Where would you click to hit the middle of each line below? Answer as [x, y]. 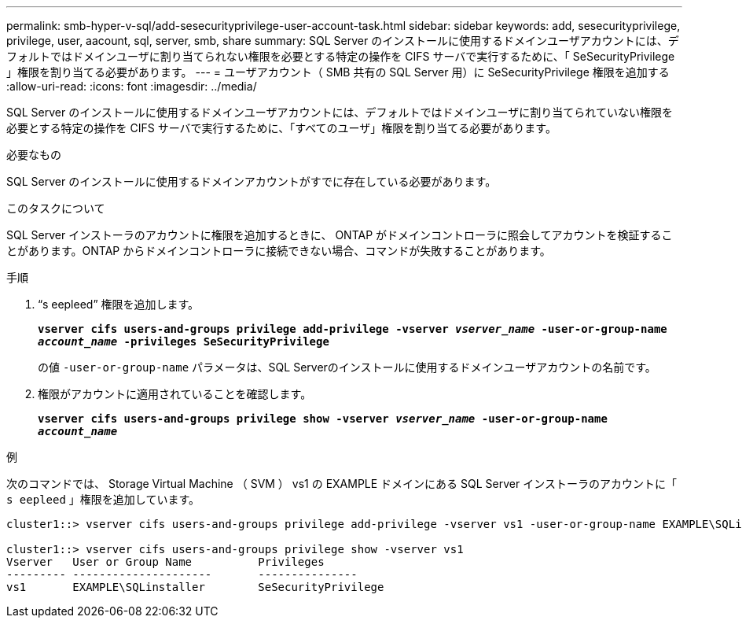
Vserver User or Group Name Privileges [165, 562]
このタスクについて [56, 208]
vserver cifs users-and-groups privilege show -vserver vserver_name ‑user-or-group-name [323, 419]
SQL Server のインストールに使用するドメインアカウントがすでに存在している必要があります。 [252, 181]
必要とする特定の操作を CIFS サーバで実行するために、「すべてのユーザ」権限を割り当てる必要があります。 [281, 128]
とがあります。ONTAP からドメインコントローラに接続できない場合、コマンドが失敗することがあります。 [279, 251]
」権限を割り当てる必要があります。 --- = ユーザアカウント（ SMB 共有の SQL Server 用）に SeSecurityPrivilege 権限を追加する [338, 72]
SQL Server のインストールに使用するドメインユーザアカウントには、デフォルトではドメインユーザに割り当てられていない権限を [340, 112]
